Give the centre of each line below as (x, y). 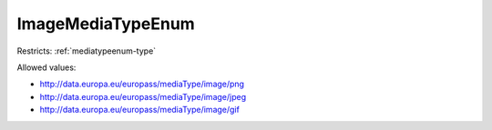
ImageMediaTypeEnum (106, 24)
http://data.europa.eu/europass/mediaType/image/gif (140, 110)
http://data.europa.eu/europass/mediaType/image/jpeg (143, 96)
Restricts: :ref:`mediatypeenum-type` (87, 51)
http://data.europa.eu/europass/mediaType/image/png (142, 84)
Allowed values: (46, 67)
